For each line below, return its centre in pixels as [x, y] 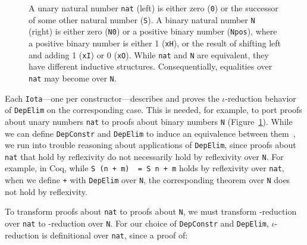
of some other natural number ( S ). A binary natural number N [142, 19]
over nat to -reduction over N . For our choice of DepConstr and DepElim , [137, 223]
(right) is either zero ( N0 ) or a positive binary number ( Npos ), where [153, 31]
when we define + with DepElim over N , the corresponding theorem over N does [148, 180]
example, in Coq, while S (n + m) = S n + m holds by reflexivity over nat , [145, 168]
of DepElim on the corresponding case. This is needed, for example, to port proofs [153, 110]
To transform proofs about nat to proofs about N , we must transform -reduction [151, 211]
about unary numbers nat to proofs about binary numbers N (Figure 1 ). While [149, 121]
